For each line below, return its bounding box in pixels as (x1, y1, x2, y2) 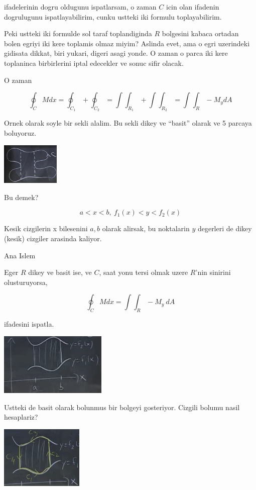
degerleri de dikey (197, 223, 252, 234)
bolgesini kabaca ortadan (162, 28, 239, 39)
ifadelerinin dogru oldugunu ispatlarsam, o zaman (4, 2, 157, 12)
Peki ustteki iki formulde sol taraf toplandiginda (4, 28, 152, 39)
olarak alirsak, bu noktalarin (102, 223, 190, 234)
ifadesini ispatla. (4, 319, 54, 329)
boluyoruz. (4, 127, 37, 138)
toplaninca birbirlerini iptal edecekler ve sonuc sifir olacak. (4, 57, 184, 68)
